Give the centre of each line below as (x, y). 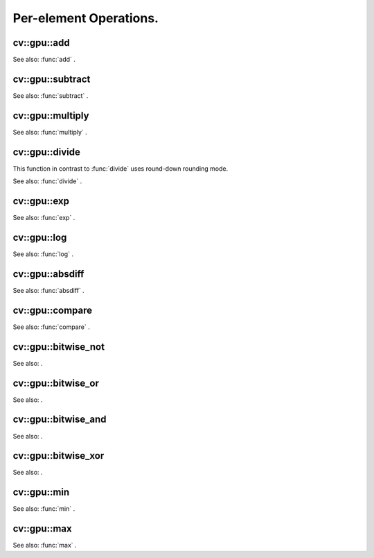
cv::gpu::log (40, 237)
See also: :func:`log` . (43, 254)
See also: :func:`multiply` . (50, 132)
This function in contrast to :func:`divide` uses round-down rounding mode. (121, 168)
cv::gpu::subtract (52, 79)
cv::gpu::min (41, 492)
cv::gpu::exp (41, 201)
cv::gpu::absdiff (48, 274)
